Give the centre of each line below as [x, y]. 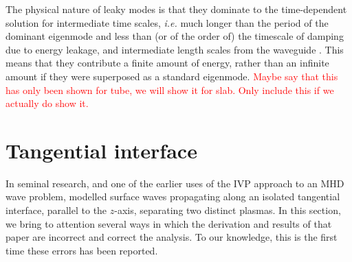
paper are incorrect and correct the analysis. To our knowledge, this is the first [172, 237]
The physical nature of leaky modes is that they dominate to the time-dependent [176, 9]
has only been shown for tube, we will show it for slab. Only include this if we [170, 90]
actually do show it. [47, 103]
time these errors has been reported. [82, 250]
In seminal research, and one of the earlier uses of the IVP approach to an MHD [175, 183]
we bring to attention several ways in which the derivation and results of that [169, 223]
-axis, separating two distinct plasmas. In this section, [228, 210]
